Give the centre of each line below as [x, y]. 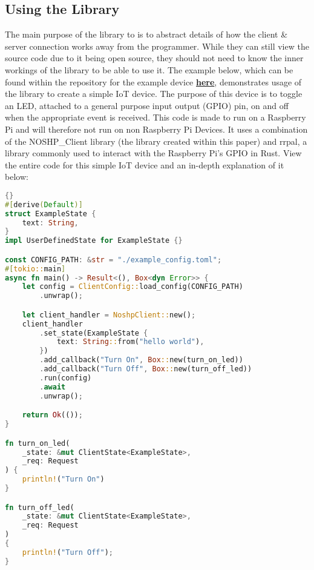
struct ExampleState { [51, 214]
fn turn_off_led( [40, 507]
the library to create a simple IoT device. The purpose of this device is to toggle [154, 94]
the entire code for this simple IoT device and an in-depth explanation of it [145, 164]
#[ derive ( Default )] [44, 204]
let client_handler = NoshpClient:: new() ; [109, 315]
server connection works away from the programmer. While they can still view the [157, 46]
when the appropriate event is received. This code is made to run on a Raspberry [155, 117]
